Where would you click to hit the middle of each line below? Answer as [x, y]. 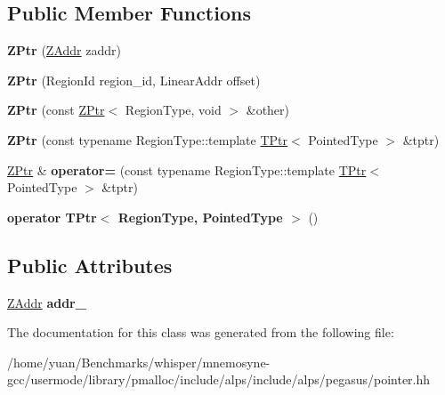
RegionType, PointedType [200, 217]
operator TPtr [52, 217]
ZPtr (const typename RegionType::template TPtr [148, 139]
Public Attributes [90, 265]
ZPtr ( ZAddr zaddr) [64, 50]
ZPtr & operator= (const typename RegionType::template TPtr [187, 169]
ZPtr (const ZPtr [56, 110]
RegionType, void [173, 110]
